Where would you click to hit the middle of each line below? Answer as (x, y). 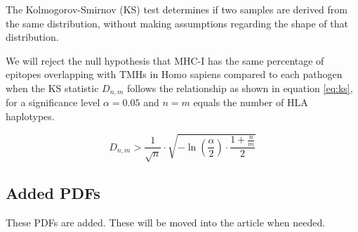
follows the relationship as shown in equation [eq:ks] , (240, 88)
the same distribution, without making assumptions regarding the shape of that (177, 23)
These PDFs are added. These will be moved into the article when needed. (166, 223)
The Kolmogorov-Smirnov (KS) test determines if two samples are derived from (177, 9)
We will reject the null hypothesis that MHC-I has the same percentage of (165, 60)
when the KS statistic (52, 88)
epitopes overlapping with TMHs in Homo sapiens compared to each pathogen (174, 74)
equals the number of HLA (251, 102)
